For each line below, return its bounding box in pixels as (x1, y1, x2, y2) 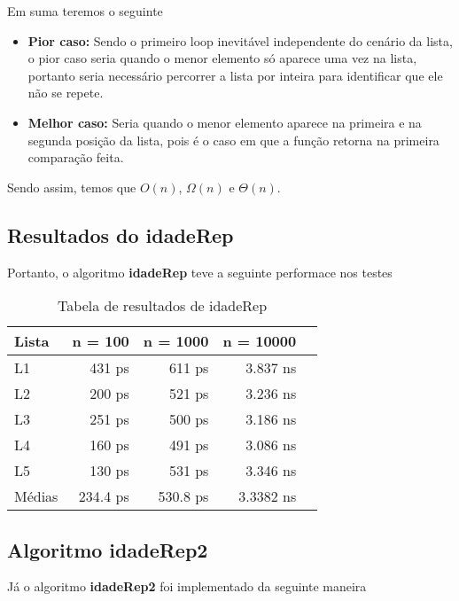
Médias (14, 486, 58, 507)
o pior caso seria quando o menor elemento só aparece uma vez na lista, (27, 49, 417, 67)
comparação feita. (27, 148, 124, 167)
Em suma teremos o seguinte (7, 2, 163, 20)
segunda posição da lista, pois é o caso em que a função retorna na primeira (27, 130, 440, 149)
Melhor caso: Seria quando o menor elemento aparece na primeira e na (27, 113, 422, 131)
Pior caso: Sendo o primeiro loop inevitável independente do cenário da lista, (27, 31, 453, 50)
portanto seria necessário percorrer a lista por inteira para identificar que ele (27, 66, 443, 84)
